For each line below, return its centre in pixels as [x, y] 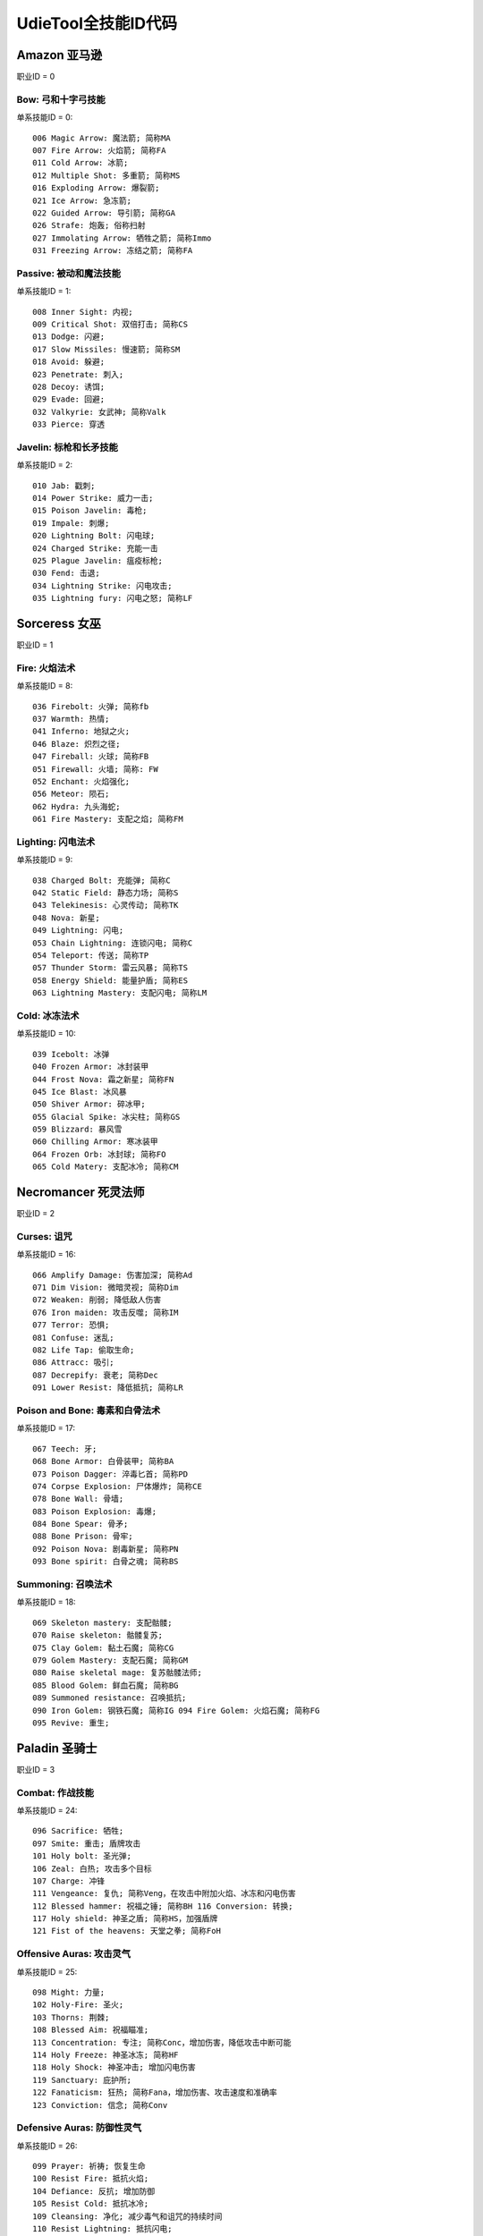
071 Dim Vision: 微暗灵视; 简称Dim [106, 1287]
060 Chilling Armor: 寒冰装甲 [95, 1142]
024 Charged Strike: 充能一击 [95, 548]
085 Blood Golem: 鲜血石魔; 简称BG [106, 1685]
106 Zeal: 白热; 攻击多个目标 [92, 1868]
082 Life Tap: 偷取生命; [84, 1350]
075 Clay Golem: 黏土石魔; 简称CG [103, 1647]
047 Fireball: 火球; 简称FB [91, 757]
